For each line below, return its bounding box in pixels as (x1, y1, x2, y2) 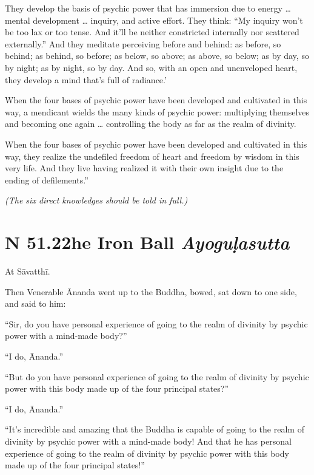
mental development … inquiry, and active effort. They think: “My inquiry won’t (5, 13, 303, 26)
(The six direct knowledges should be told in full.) (5, 194, 188, 207)
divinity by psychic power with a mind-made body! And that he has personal (5, 434, 292, 447)
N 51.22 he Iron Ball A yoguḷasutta (5, 230, 290, 255)
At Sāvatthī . (5, 265, 50, 278)
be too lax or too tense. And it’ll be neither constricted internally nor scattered (5, 26, 299, 38)
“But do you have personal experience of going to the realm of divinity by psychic (5, 370, 309, 383)
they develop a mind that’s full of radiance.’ (5, 73, 167, 86)
